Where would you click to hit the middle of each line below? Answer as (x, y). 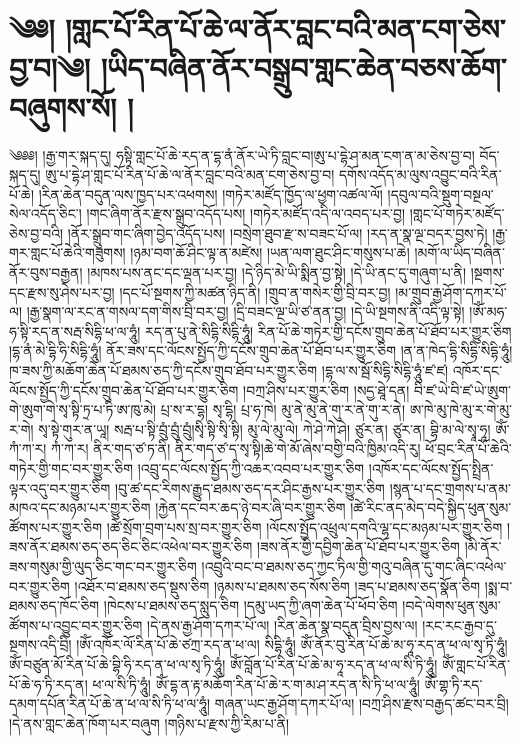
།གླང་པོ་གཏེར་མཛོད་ (457, 213)
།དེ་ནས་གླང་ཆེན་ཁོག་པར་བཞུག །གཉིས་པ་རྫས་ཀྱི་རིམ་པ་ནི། (149, 722)
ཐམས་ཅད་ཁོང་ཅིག (54, 605)
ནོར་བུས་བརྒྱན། (46, 272)
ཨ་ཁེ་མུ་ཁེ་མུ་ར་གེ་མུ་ (461, 409)
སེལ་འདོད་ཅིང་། (45, 213)
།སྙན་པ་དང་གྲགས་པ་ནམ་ (450, 487)
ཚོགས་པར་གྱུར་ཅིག (56, 526)
